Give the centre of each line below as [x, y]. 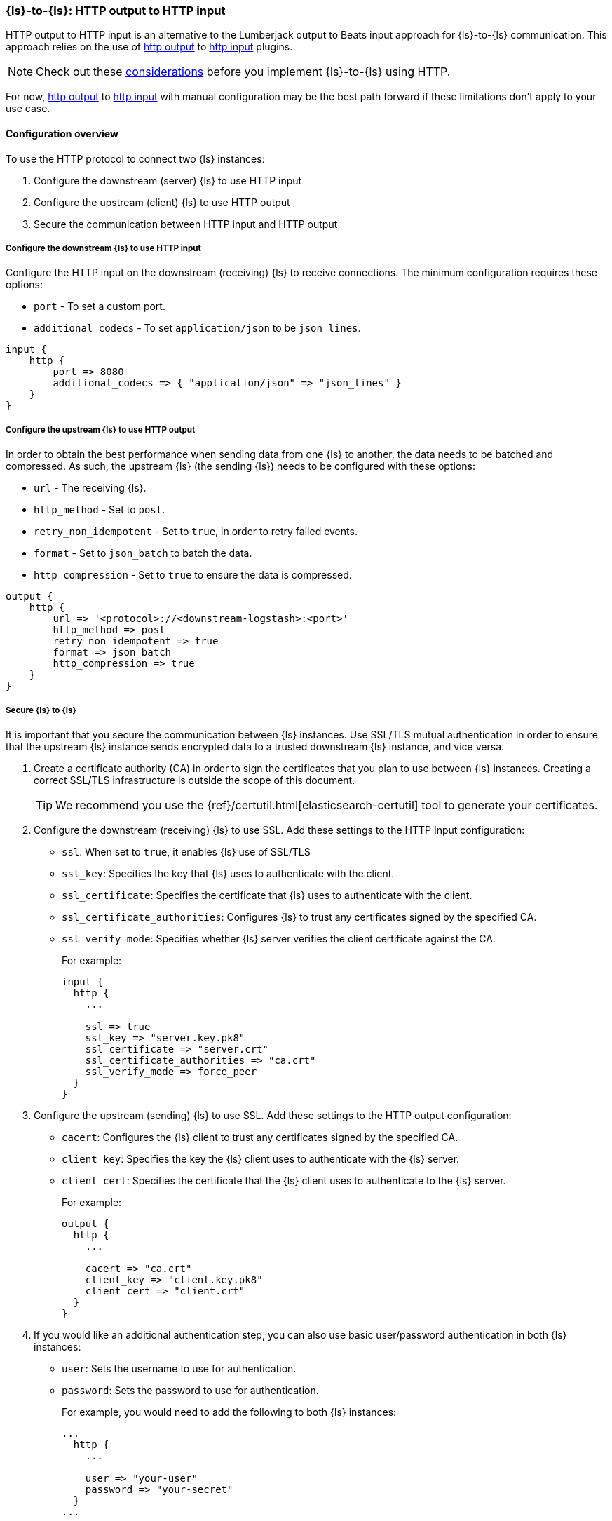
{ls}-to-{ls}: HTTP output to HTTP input [116, 11]
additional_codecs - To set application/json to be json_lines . [197, 328]
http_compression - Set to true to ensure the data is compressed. [193, 575]
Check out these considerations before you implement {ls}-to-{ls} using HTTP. [243, 72]
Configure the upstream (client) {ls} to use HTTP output [162, 202]
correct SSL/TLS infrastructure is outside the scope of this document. [195, 780]
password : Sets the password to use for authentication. [190, 1390]
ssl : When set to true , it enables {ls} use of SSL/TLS [186, 851]
